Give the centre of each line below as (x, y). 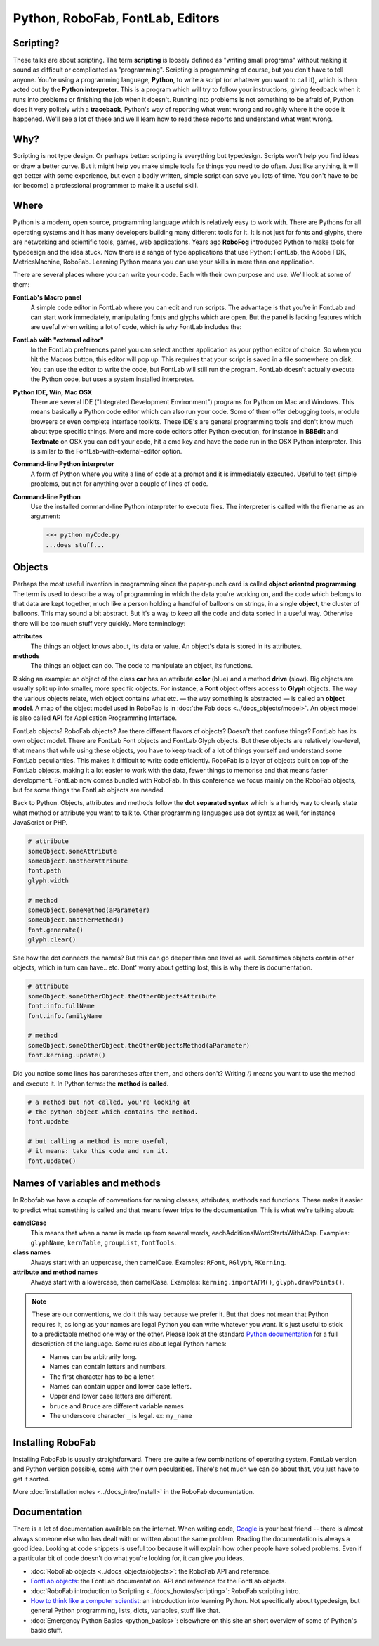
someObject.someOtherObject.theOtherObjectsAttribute (122, 996)
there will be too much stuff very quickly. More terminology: (99, 623)
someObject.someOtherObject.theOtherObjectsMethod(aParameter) (139, 1045)
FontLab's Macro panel (47, 297)
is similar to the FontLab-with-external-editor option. (106, 451)
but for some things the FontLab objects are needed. (89, 790)
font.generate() (56, 930)
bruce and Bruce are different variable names (117, 1406)
